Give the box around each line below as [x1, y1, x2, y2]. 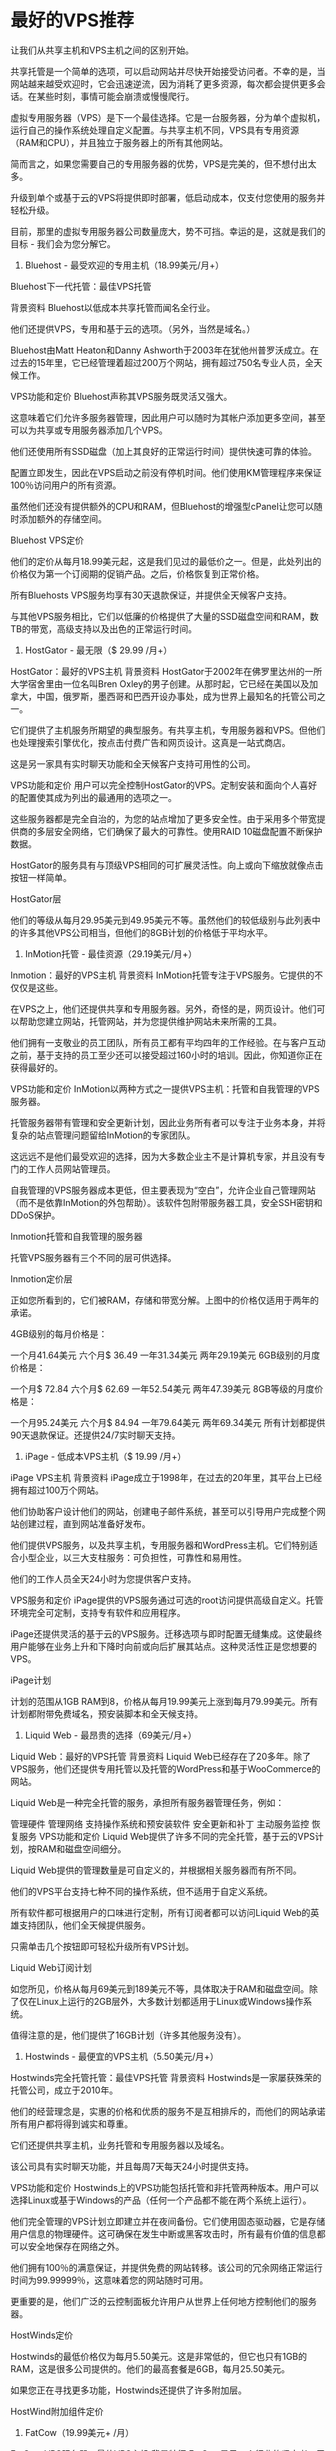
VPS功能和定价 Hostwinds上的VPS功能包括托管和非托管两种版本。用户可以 [10, 2181, 320, 2193]
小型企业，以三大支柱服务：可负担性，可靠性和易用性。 [18, 1551, 247, 1563]
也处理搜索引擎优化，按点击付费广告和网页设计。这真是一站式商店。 [10, 736, 291, 748]
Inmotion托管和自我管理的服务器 [10, 1230, 143, 1242]
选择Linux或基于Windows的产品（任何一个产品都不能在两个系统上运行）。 [10, 2194, 312, 2206]
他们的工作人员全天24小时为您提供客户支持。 [10, 1572, 197, 1585]
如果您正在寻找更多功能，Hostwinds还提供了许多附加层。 [10, 2384, 248, 2396]
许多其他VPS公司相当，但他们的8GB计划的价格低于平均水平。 [18, 926, 273, 938]
